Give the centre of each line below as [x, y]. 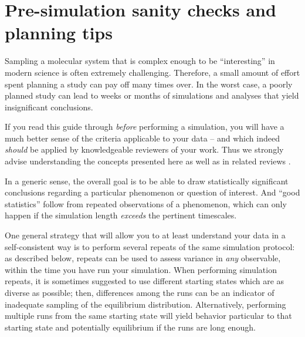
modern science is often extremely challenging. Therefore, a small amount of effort [152, 72]
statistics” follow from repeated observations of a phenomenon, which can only [146, 203]
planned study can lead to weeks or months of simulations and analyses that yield [152, 95]
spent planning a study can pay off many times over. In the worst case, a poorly [149, 84]
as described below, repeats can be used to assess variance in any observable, [143, 258]
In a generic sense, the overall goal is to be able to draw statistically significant [147, 181]
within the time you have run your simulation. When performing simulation [141, 269]
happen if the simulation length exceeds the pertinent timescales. [121, 215]
